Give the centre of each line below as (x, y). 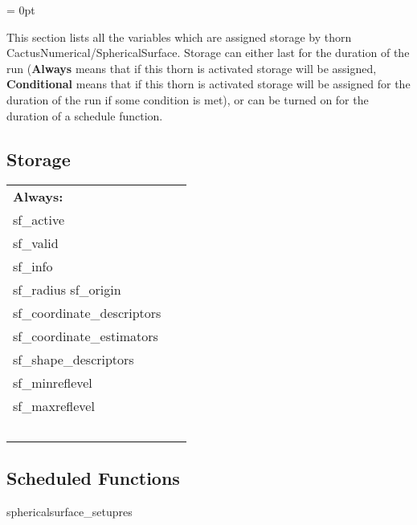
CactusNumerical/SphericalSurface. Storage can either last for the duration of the (208, 53)
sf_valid (36, 243)
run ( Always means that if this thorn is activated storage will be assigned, (192, 68)
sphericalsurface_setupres (69, 511)
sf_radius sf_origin (67, 290)
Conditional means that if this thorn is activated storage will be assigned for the (208, 84)
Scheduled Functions (93, 477)
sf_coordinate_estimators (86, 336)
